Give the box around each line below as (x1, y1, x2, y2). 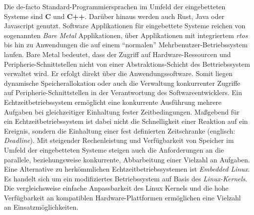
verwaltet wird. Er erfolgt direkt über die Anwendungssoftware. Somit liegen (4, 68, 233, 78)
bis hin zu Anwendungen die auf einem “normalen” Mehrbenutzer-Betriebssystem (4, 39, 248, 50)
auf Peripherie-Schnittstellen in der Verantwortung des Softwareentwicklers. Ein (4, 87, 242, 98)
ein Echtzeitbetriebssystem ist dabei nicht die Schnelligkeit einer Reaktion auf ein (4, 116, 248, 126)
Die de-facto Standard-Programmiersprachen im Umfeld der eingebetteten (4, 1, 226, 11)
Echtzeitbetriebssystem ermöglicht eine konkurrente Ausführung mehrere (4, 97, 222, 107)
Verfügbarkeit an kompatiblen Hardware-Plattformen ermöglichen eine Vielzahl (4, 192, 241, 202)
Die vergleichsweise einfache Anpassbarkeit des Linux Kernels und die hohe (4, 183, 229, 193)
